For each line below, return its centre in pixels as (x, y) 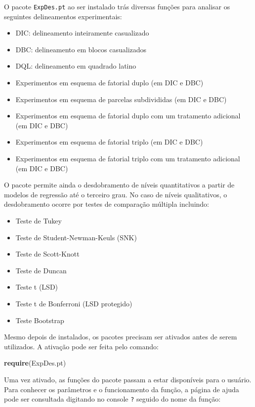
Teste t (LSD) (37, 287)
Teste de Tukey (39, 220)
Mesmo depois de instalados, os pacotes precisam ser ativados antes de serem (121, 337)
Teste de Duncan (41, 270)
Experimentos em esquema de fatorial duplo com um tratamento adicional (128, 116)
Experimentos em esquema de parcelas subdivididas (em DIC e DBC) (121, 99)
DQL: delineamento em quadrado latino (76, 66)
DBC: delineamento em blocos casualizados (81, 49)
